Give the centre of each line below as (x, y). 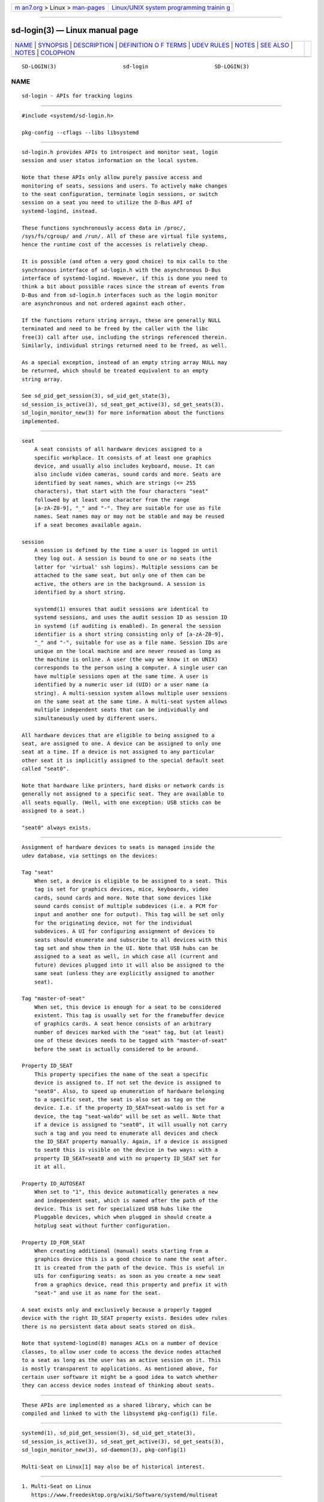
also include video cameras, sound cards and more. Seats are (127, 474)
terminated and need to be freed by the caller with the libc (115, 329)
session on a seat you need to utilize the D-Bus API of (107, 202)
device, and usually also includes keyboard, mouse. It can (124, 466)
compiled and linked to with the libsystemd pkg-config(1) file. (120, 1414)
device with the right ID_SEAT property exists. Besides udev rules (124, 1318)
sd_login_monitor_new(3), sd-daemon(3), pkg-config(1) (104, 1450)
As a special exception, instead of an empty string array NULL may (124, 362)
